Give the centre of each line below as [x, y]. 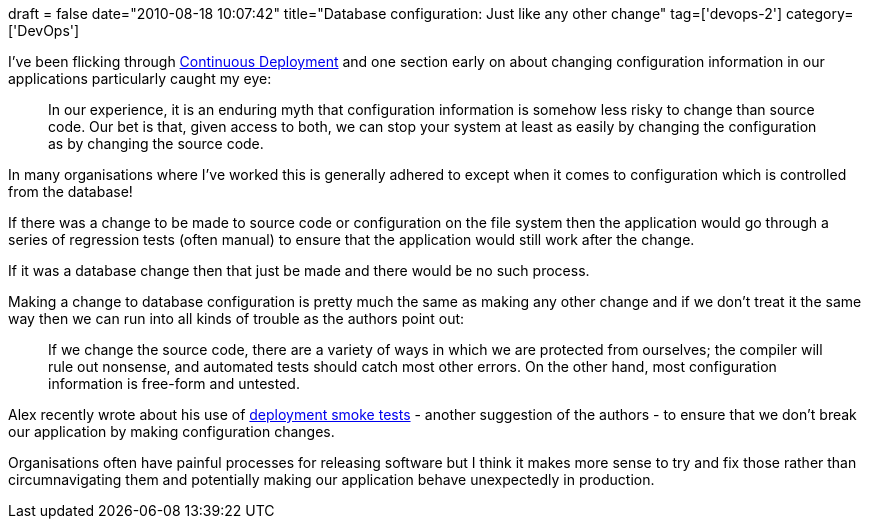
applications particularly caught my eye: [140, 78]
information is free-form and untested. [174, 383]
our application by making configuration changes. [171, 431]
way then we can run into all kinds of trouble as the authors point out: [236, 318]
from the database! [70, 191]
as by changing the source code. [156, 143]
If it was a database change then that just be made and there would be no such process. [299, 270]
